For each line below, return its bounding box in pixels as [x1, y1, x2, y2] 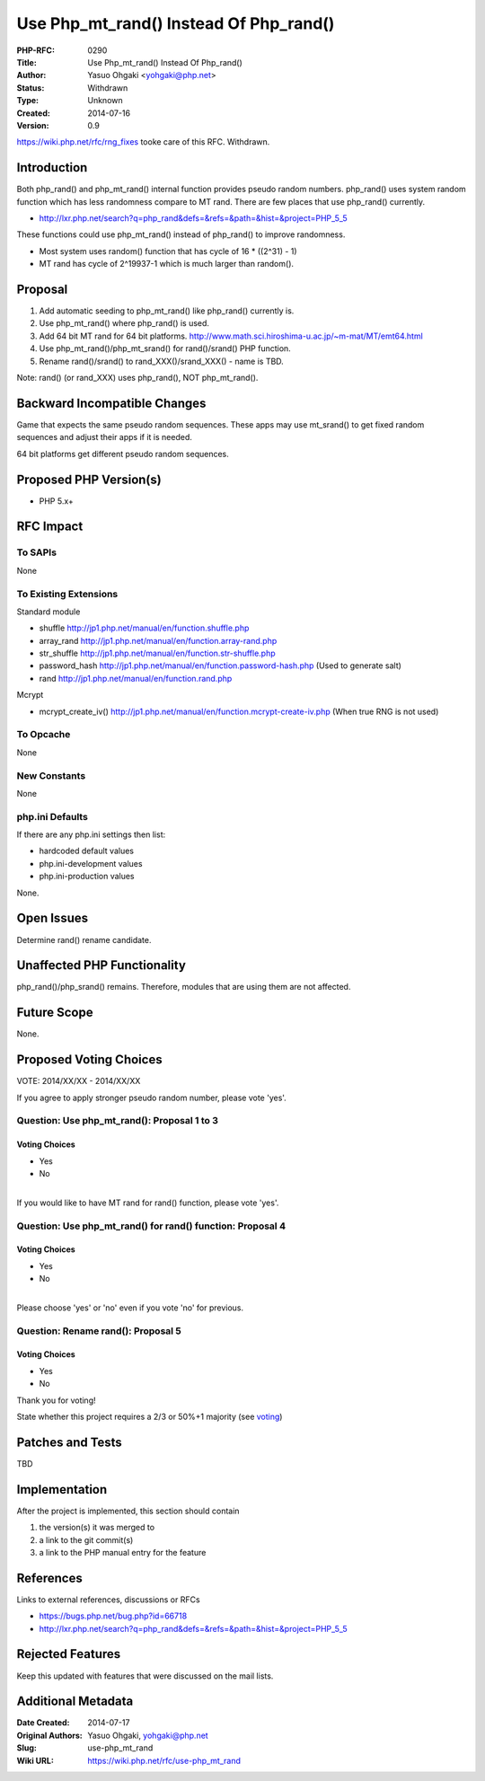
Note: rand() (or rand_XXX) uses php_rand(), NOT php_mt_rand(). [16, 373, 259, 383]
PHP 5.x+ [39, 495, 74, 507]
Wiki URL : [16, 1755, 54, 1766]
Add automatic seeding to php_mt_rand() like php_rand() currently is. [39, 305, 295, 316]
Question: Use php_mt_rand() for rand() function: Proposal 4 [16, 1220, 287, 1232]
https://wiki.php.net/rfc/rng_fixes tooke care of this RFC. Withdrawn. [16, 137, 270, 147]
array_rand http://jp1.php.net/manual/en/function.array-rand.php [39, 635, 278, 646]
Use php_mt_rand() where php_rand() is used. [39, 318, 210, 329]
